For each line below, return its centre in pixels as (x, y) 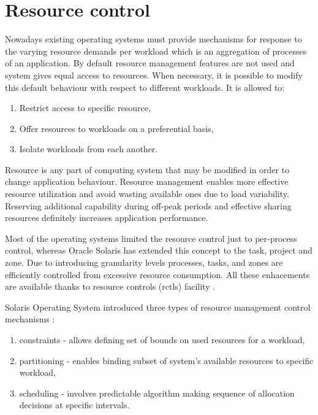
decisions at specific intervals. (74, 405)
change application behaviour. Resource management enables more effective (147, 181)
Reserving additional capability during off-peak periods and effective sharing (148, 205)
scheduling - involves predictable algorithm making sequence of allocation (157, 393)
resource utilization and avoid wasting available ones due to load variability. (147, 194)
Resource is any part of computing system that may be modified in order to (147, 169)
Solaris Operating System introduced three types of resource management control (158, 307)
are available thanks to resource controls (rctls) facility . (110, 286)
